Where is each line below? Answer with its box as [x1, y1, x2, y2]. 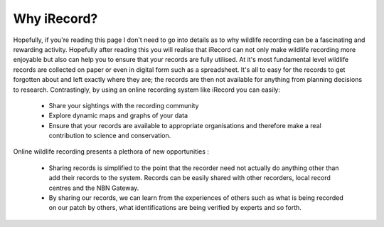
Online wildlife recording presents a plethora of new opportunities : [13, 147, 210, 156]
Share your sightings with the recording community [48, 101, 199, 110]
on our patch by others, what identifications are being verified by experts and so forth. [48, 204, 302, 212]
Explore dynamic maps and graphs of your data [48, 111, 188, 120]
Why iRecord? [13, 11, 98, 26]
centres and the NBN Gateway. [48, 184, 139, 192]
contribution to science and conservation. [48, 132, 171, 140]
